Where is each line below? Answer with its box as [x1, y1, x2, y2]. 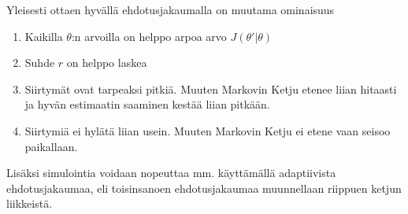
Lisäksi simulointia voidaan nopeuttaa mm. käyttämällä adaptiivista [6, 164, 336, 181]
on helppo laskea [66, 54, 147, 71]
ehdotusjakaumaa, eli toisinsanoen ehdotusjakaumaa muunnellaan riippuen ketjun [6, 179, 402, 196]
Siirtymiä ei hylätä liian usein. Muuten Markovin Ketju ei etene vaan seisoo [24, 122, 391, 138]
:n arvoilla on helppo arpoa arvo [71, 28, 227, 44]
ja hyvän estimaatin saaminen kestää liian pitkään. [24, 96, 270, 113]
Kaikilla [24, 28, 63, 44]
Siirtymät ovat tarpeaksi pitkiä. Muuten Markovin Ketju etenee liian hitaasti [24, 80, 397, 97]
